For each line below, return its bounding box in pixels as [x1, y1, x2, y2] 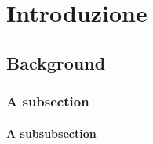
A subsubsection [6, 124, 97, 141]
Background [6, 50, 106, 74]
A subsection [6, 92, 89, 111]
